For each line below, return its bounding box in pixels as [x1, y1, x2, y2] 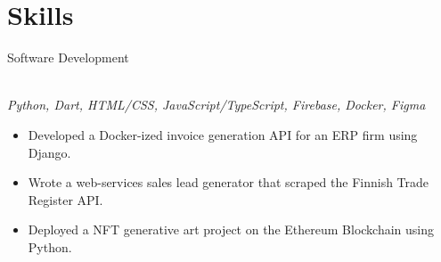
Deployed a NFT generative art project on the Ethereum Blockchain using [28, 220, 435, 239]
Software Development [7, 48, 129, 67]
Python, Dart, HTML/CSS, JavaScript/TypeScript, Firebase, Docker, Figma [7, 95, 426, 114]
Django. [28, 143, 71, 161]
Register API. [28, 190, 103, 209]
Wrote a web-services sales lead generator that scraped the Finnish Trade [28, 173, 429, 192]
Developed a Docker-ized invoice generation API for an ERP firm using [28, 125, 418, 143]
